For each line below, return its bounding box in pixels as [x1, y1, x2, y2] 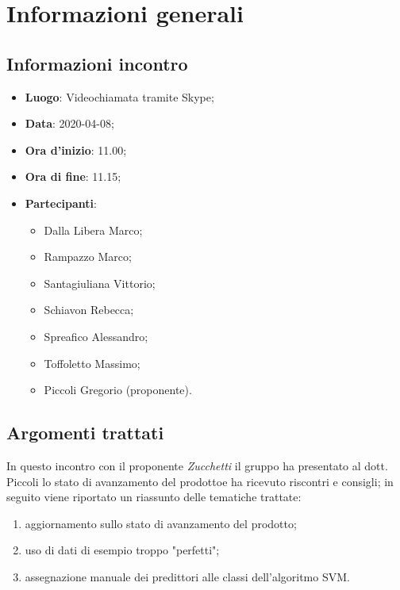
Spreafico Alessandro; [44, 328, 148, 344]
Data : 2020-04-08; [25, 115, 114, 132]
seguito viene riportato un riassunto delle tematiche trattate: [6, 488, 302, 505]
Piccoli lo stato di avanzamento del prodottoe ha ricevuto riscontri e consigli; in [6, 473, 394, 489]
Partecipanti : [25, 194, 97, 211]
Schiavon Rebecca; [44, 301, 134, 318]
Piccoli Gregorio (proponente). [44, 381, 192, 398]
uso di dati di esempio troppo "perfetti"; [25, 542, 220, 558]
